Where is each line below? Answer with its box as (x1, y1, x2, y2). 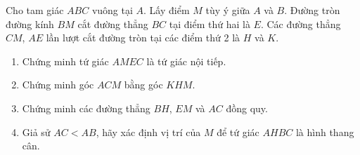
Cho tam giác (6, 3, 64, 17)
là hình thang (295, 124, 354, 139)
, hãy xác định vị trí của (96, 124, 201, 139)
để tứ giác (217, 124, 259, 139)
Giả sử (22, 124, 51, 139)
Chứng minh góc (22, 77, 94, 92)
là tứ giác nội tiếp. (146, 53, 226, 68)
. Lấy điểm (143, 3, 190, 17)
